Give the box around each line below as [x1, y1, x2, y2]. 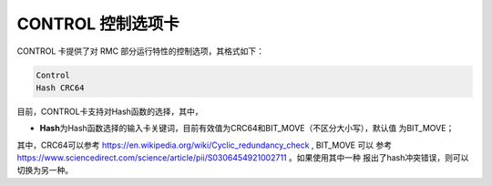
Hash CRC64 [36, 82, 85, 93]
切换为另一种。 [16, 165, 73, 176]
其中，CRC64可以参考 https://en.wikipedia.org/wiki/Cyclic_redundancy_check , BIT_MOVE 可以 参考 [16, 139, 392, 150]
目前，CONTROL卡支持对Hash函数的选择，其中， [16, 106, 204, 117]
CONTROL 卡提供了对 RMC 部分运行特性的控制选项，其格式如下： [16, 46, 264, 57]
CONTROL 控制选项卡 [16, 14, 179, 34]
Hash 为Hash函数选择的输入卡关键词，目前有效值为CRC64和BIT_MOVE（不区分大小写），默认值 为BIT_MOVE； [39, 123, 455, 134]
